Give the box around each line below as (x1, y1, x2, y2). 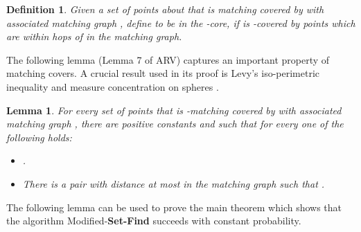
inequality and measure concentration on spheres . (6, 79, 219, 93)
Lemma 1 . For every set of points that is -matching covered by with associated (6, 102, 342, 117)
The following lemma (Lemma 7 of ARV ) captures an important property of (6, 52, 330, 66)
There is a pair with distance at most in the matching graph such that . (22, 176, 325, 190)
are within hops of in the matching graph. (6, 29, 182, 44)
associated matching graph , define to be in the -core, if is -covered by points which (6, 15, 355, 30)
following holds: (6, 130, 72, 144)
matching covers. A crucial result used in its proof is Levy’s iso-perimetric (6, 66, 320, 80)
